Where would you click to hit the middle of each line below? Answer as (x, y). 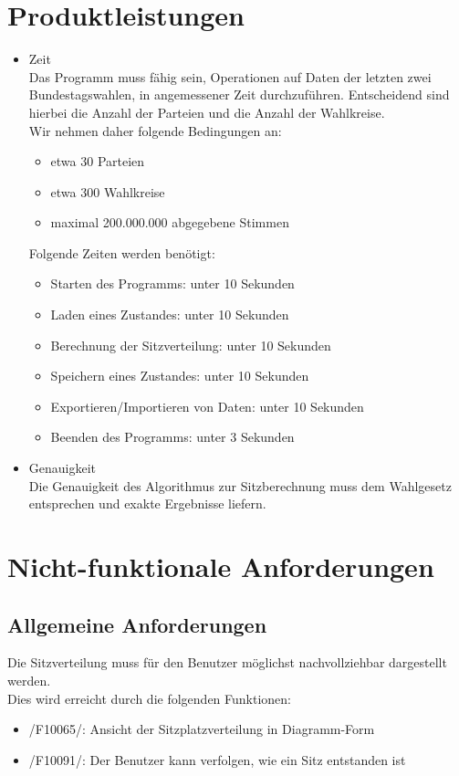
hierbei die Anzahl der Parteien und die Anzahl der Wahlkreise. (207, 112)
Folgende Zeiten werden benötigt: (122, 252)
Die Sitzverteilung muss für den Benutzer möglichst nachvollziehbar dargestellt (227, 662)
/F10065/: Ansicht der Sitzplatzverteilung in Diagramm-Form (202, 729)
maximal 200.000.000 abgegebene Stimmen (170, 222)
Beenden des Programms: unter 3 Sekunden (172, 437)
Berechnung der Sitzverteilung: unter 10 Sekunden (191, 345)
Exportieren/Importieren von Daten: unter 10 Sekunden (207, 406)
